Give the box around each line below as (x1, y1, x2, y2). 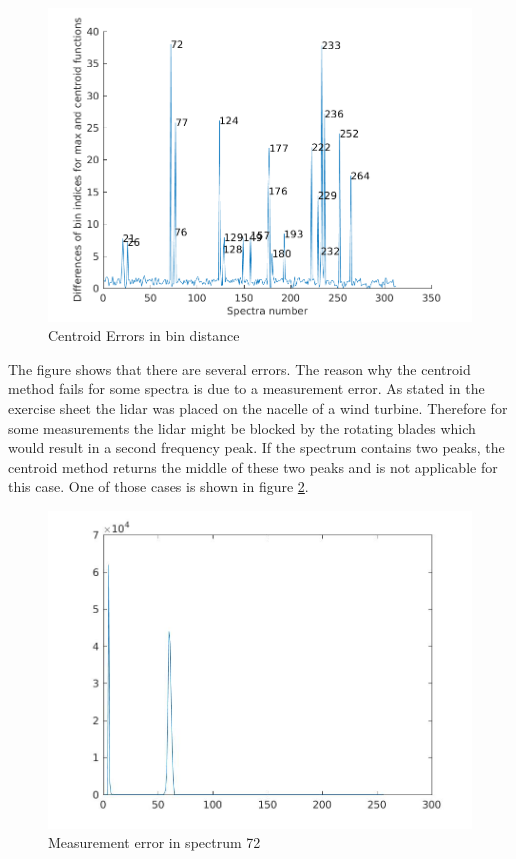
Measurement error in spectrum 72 (48, 832, 261, 853)
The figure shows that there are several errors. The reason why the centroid (8, 358, 471, 379)
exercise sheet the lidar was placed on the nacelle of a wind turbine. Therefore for (8, 397, 508, 418)
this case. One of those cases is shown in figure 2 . (8, 476, 309, 497)
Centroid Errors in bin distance (48, 325, 240, 346)
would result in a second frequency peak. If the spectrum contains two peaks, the (8, 437, 505, 458)
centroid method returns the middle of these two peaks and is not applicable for (8, 456, 498, 477)
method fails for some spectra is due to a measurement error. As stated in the (8, 378, 485, 399)
